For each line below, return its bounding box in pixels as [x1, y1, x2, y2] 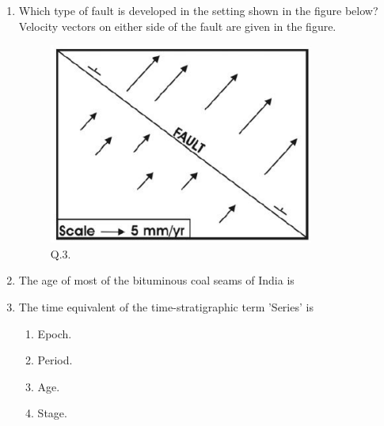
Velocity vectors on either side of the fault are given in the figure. [18, 17, 336, 34]
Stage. [37, 405, 67, 421]
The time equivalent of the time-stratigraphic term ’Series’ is [18, 298, 314, 315]
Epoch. [37, 325, 72, 341]
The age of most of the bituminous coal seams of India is [18, 272, 295, 288]
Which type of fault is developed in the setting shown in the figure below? [18, 2, 378, 18]
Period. [37, 352, 73, 368]
